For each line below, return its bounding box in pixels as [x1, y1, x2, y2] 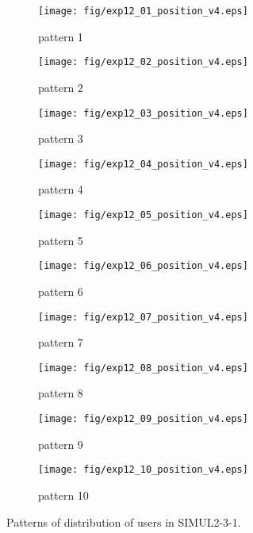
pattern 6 [38, 282, 83, 299]
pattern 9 [38, 435, 83, 452]
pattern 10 [38, 486, 89, 503]
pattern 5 [38, 232, 83, 248]
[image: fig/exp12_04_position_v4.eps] [38, 158, 248, 170]
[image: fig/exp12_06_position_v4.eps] [38, 260, 248, 272]
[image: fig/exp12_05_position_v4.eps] [38, 209, 248, 220]
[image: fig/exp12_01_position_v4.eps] [38, 6, 248, 17]
